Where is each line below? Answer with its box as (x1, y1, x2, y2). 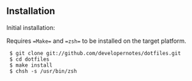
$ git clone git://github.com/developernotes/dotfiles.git (9, 50, 182, 56)
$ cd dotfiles (9, 56, 50, 63)
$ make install (9, 61, 53, 69)
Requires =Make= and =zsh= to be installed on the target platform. (6, 37, 187, 45)
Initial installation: (6, 23, 55, 31)
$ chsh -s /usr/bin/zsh (9, 67, 77, 74)
